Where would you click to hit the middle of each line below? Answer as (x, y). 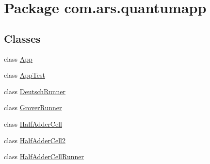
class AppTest (25, 75)
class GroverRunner (33, 107)
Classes (22, 38)
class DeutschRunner (35, 91)
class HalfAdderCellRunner (44, 156)
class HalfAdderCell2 (35, 140)
